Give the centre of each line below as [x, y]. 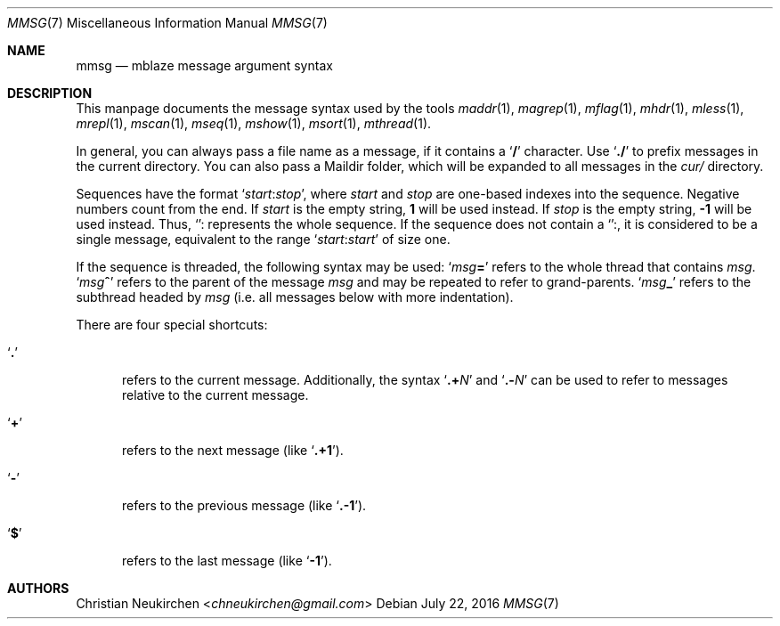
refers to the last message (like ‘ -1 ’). [227, 561]
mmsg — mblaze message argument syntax [204, 65]
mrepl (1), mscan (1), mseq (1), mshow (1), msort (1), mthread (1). [254, 123]
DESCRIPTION [50, 93]
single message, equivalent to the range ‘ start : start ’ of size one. [263, 239]
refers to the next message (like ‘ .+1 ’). [233, 450]
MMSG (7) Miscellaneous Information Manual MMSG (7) [167, 23]
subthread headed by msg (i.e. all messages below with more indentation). [295, 297]
